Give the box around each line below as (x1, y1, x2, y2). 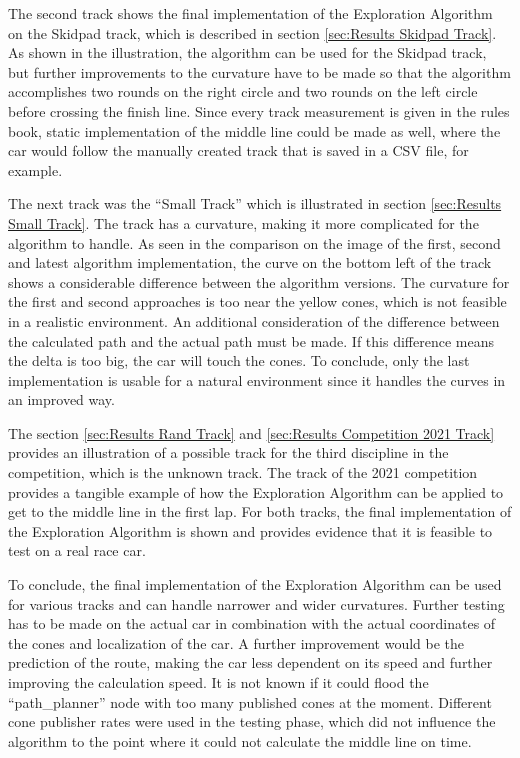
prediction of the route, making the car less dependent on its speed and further (8, 652, 493, 673)
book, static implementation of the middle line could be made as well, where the (8, 120, 501, 141)
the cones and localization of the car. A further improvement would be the (8, 632, 465, 653)
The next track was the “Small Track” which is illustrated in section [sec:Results (8, 193, 502, 214)
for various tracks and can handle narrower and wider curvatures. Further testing (8, 593, 505, 614)
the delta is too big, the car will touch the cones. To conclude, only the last (8, 350, 470, 371)
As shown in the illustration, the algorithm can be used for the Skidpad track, (8, 42, 487, 63)
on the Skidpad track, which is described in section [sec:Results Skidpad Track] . (8, 22, 497, 43)
